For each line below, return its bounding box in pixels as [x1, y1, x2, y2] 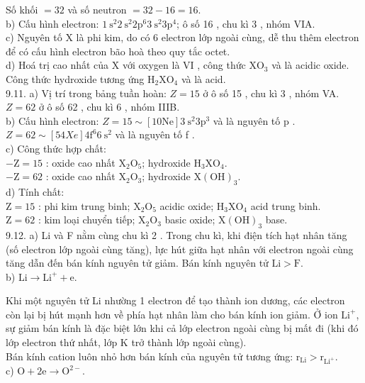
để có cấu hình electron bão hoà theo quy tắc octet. [6, 43, 230, 58]
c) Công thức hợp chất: [6, 140, 106, 155]
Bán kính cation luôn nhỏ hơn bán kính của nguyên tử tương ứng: [6, 348, 293, 363]
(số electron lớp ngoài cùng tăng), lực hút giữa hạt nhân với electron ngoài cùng [6, 241, 354, 256]
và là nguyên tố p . [213, 113, 296, 128]
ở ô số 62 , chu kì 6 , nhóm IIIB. [38, 99, 180, 114]
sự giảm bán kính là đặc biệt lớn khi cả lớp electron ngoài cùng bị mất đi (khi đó [6, 321, 359, 335]
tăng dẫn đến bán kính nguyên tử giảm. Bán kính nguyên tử [6, 255, 269, 270]
